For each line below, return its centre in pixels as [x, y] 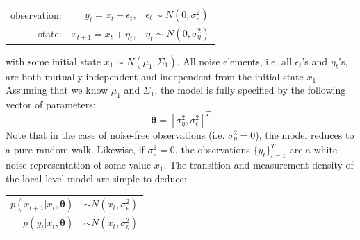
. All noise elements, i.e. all [234, 61]
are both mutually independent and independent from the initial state [155, 76]
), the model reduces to [305, 134]
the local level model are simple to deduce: [96, 178]
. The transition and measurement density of [259, 165]
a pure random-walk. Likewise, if [75, 149]
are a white [313, 149]
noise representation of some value [79, 165]
